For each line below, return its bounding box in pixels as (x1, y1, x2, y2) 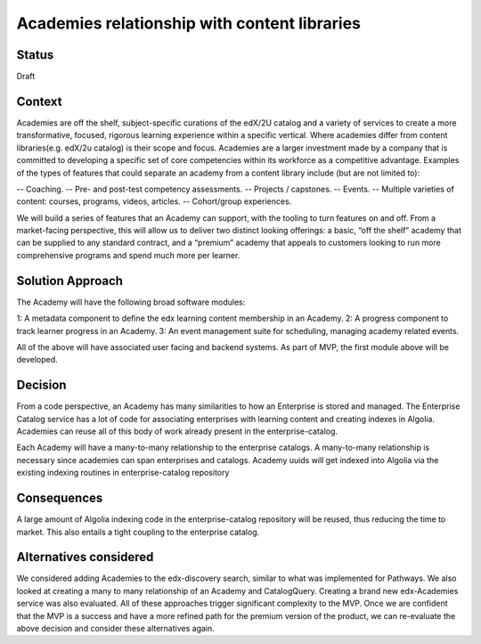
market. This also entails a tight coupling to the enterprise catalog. (16, 526, 260, 537)
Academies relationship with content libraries (16, 13, 361, 33)
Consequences (16, 491, 103, 506)
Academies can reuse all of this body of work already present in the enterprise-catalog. (16, 426, 338, 436)
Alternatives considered (16, 550, 154, 565)
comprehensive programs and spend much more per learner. (16, 249, 240, 260)
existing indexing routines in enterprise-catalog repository (16, 468, 230, 478)
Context (16, 94, 62, 109)
